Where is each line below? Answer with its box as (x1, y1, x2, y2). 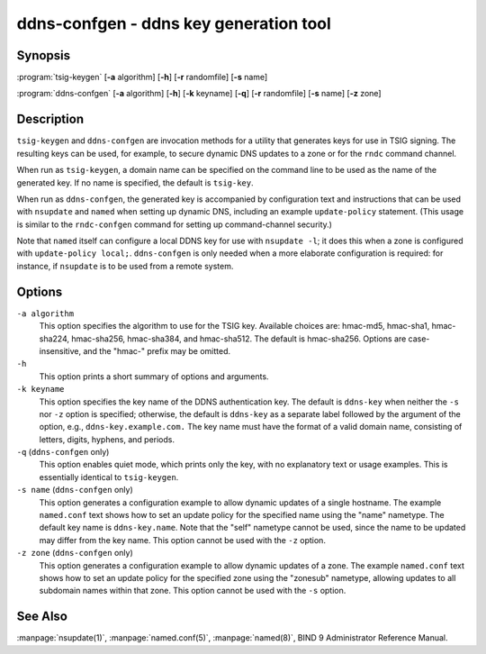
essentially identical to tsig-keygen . (39, 471, 179, 482)
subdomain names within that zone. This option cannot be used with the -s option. (39, 586, 346, 596)
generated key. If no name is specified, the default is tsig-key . (16, 177, 254, 188)
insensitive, (39, 345, 82, 356)
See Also (16, 609, 67, 624)
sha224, (39, 333, 69, 344)
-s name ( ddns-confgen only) (16, 485, 134, 495)
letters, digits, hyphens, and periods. (39, 433, 175, 445)
